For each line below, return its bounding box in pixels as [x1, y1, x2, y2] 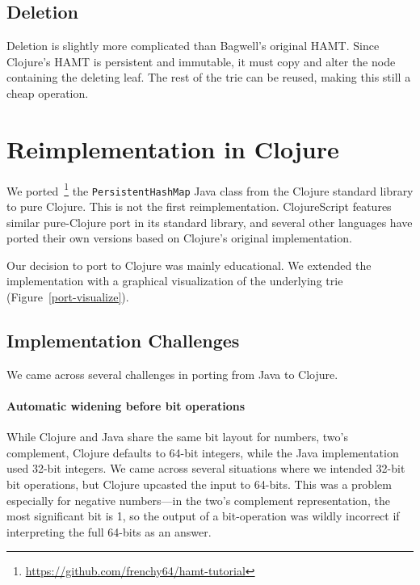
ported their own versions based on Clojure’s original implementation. [6, 229, 352, 246]
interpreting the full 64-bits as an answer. [6, 523, 212, 540]
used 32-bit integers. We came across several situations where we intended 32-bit [6, 460, 405, 477]
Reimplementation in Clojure [6, 132, 339, 165]
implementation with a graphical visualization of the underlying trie [6, 272, 343, 289]
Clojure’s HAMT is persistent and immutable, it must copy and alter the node [6, 53, 396, 69]
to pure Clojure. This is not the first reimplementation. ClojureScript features [6, 198, 392, 215]
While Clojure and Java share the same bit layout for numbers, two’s [6, 428, 348, 445]
